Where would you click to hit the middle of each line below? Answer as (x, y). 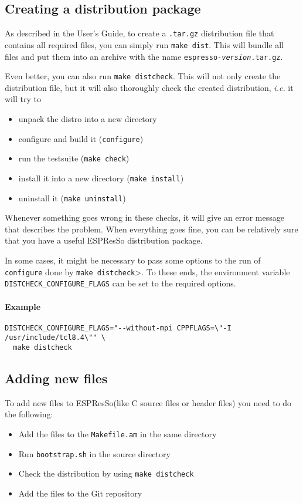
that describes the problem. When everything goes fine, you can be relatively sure (151, 229)
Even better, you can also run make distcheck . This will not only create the (143, 76)
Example (23, 306)
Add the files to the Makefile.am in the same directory (118, 434)
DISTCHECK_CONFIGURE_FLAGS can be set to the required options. (120, 283)
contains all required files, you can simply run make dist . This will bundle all (144, 44)
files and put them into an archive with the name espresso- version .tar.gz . (144, 56)
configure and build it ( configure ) (81, 138)
